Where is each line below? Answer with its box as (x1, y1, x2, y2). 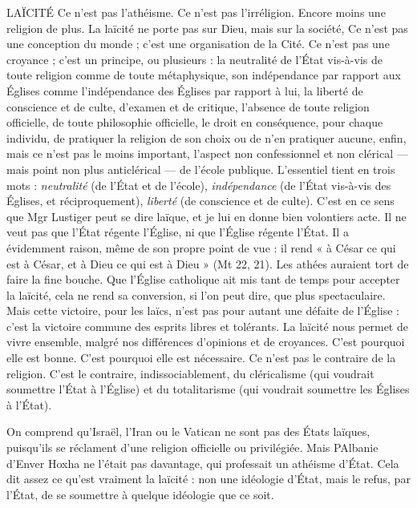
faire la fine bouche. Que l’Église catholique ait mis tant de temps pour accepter (6, 271, 400, 288)
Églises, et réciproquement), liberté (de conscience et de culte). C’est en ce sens (6, 192, 395, 209)
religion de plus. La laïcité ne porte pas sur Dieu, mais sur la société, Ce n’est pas (6, 19, 408, 36)
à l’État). (6, 396, 52, 413)
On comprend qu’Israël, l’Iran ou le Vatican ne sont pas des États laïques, (6, 423, 370, 440)
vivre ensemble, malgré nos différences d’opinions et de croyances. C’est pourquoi (6, 333, 405, 350)
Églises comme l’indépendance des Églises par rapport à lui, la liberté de (6, 82, 363, 99)
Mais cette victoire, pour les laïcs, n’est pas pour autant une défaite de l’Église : (6, 302, 399, 319)
